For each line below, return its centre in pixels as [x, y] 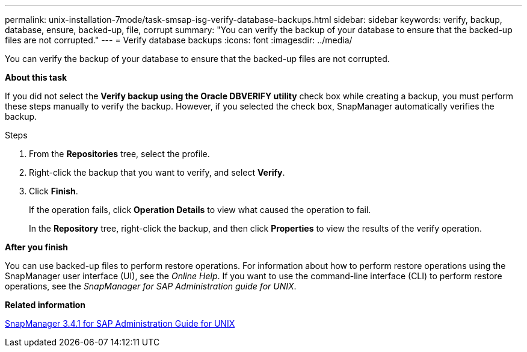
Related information [45, 305]
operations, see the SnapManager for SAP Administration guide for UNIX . [151, 286]
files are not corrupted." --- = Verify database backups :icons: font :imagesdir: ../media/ [179, 40]
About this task [36, 77]
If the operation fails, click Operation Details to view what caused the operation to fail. [200, 210]
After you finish [37, 247]
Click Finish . [54, 191]
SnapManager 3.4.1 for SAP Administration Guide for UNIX [120, 323]
